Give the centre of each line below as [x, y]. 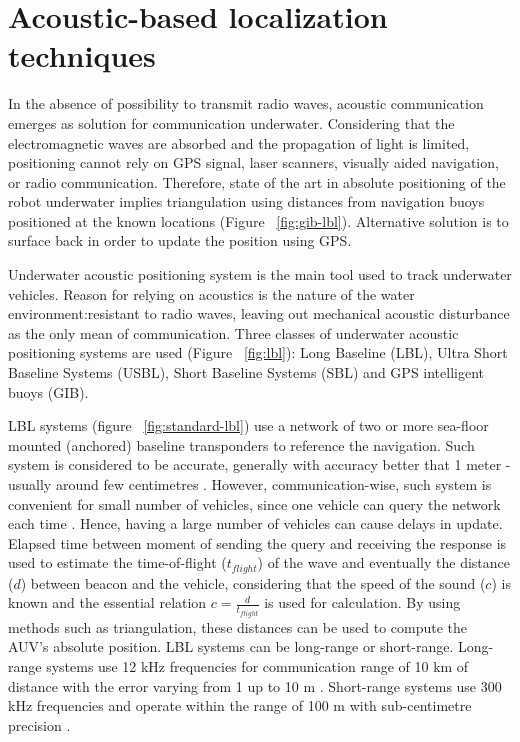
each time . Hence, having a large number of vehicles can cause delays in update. [255, 523]
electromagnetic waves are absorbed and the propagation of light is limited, [239, 142]
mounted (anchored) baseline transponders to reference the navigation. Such [241, 444]
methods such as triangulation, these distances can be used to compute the [238, 626]
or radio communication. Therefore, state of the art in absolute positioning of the [257, 181]
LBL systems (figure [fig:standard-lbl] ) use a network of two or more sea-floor [248, 425]
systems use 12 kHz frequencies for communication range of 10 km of [257, 666]
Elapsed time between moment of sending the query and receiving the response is [257, 542]
